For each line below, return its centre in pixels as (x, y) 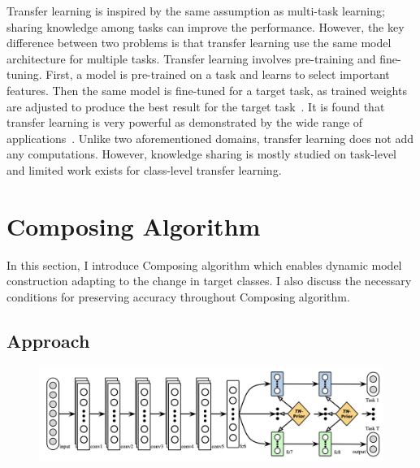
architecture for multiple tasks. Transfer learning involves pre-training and (191, 58)
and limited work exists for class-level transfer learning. (144, 169)
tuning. (24, 74)
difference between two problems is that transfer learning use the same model (199, 43)
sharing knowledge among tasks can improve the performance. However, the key (206, 26)
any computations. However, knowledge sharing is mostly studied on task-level (202, 154)
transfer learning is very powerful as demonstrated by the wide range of (185, 122)
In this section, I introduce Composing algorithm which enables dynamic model (204, 264)
